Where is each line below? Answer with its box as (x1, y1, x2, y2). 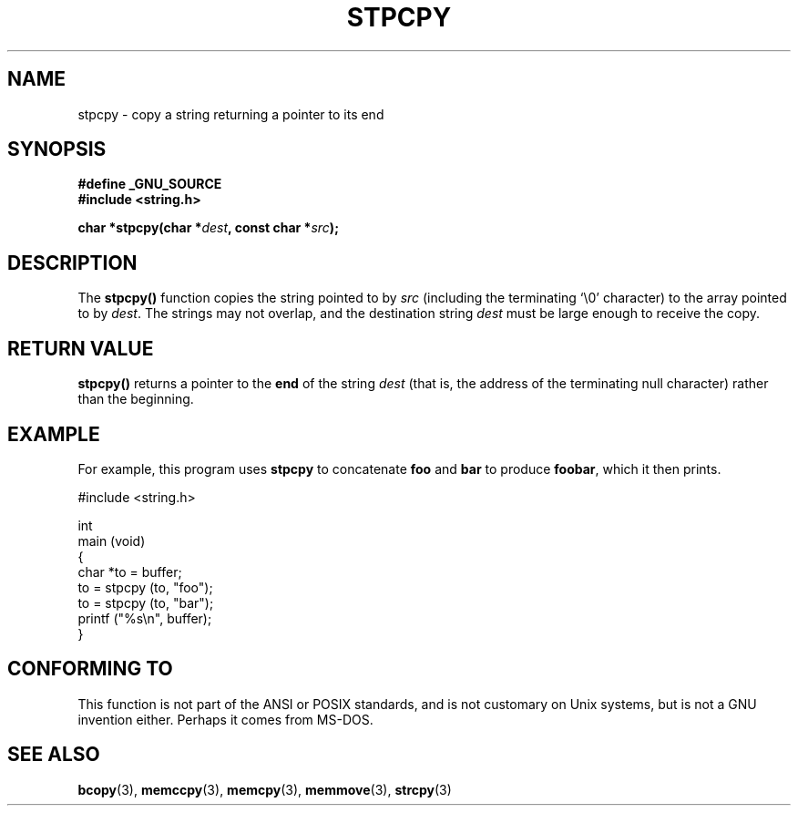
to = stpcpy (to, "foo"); (77, 579, 213, 595)
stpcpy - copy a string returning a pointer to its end (77, 106, 384, 122)
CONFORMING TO (7, 657, 173, 681)
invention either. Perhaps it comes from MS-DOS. (77, 711, 373, 727)
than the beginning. (77, 391, 194, 407)
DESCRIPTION (7, 251, 138, 274)
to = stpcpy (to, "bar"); (77, 594, 214, 611)
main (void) (77, 532, 146, 549)
